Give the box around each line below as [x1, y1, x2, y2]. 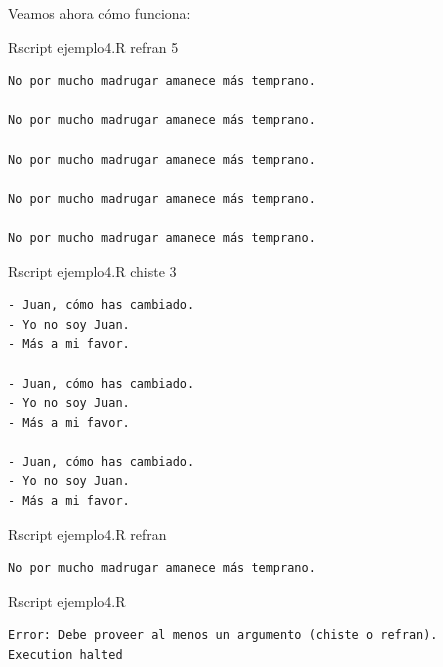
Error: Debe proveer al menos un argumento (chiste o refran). [8, 628, 438, 643]
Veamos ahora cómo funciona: [8, 3, 191, 23]
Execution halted [8, 648, 123, 663]
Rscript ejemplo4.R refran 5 [8, 36, 179, 57]
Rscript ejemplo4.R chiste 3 [8, 260, 177, 281]
